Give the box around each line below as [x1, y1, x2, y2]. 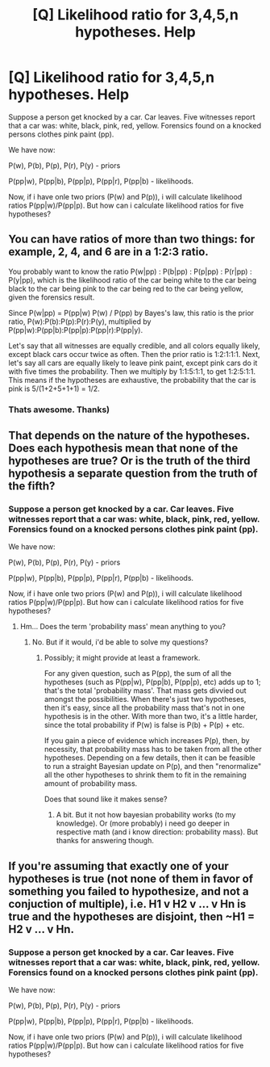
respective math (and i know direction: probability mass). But [56, 827, 259, 837]
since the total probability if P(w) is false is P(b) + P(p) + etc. [44, 720, 245, 730]
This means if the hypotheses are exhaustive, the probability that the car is [8, 375, 256, 384]
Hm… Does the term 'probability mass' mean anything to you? [19, 622, 226, 632]
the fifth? [8, 479, 56, 494]
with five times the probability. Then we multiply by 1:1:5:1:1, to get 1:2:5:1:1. [8, 366, 256, 376]
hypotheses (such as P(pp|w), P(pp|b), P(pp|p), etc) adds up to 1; [44, 677, 261, 687]
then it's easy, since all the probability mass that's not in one [44, 703, 245, 712]
